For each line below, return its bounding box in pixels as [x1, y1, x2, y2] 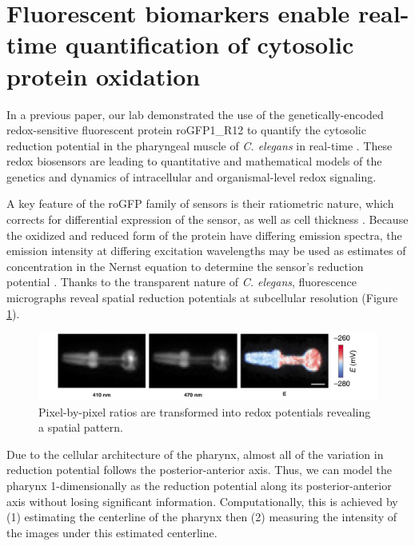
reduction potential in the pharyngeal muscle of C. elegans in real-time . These [6, 137, 393, 153]
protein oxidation [6, 59, 201, 92]
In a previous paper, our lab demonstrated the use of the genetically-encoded [6, 106, 384, 122]
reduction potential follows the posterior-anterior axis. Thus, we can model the [6, 461, 392, 478]
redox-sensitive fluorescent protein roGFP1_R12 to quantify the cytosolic [6, 122, 366, 138]
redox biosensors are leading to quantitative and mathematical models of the [6, 153, 382, 169]
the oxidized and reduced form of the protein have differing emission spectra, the [6, 226, 402, 243]
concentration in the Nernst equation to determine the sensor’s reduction [6, 257, 364, 274]
